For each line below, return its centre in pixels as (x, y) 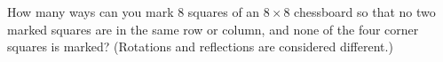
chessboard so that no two (365, 12)
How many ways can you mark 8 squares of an (134, 12)
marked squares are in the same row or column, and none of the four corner (213, 29)
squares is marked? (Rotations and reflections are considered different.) (200, 46)
